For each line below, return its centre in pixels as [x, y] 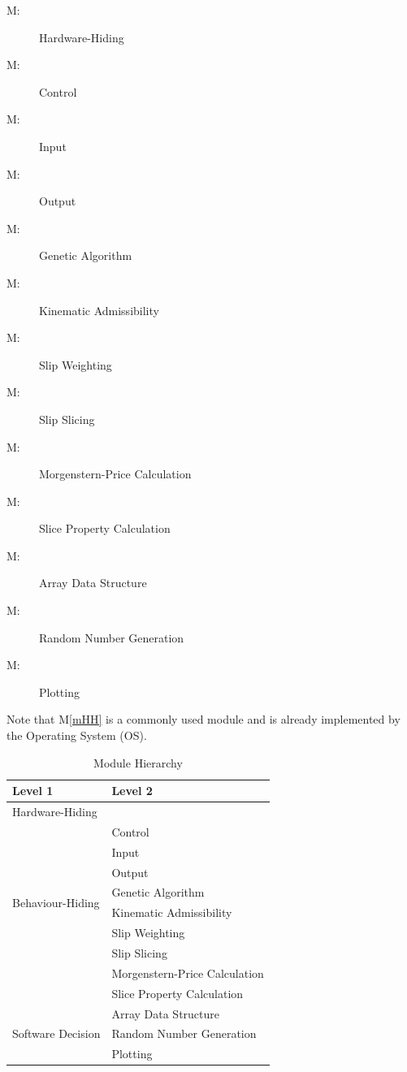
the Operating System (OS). [77, 735]
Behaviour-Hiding [56, 902]
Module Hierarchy [138, 762]
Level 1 [33, 791]
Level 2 [132, 791]
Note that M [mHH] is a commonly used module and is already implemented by [203, 719]
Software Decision [56, 1033]
